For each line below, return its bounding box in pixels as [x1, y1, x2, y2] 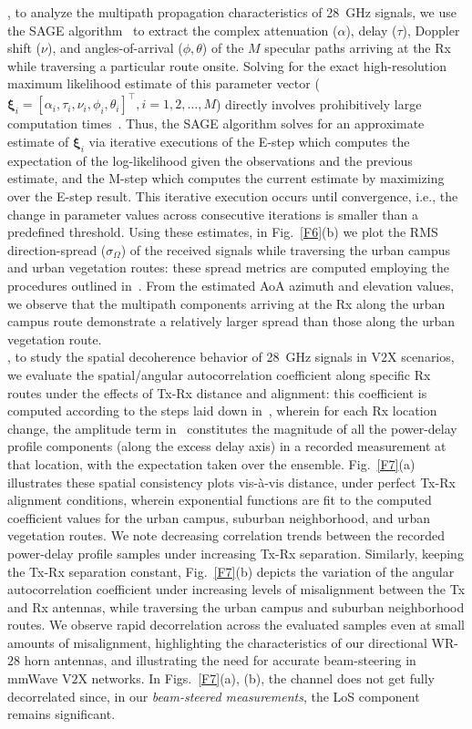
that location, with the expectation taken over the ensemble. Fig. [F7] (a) [7, 454, 416, 473]
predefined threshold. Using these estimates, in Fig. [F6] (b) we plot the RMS [7, 222, 438, 241]
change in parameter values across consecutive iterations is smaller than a [7, 204, 419, 223]
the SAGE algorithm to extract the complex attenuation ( [7, 20, 338, 39]
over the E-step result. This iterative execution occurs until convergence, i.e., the [7, 187, 458, 206]
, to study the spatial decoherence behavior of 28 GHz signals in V [7, 347, 381, 366]
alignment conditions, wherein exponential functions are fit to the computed [7, 490, 432, 509]
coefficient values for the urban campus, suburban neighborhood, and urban [7, 508, 431, 527]
